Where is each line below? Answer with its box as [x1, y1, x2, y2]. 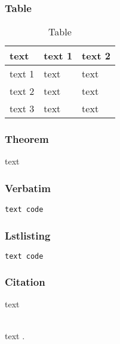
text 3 [10, 101, 35, 116]
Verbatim [5, 180, 51, 195]
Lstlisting [5, 228, 51, 243]
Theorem [5, 131, 49, 146]
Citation [5, 274, 45, 289]
